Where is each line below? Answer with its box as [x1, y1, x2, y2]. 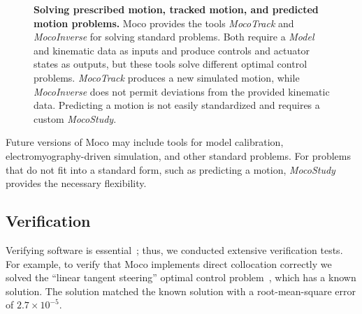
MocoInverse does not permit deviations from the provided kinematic [34, 84, 330, 98]
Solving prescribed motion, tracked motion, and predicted [34, 2, 319, 16]
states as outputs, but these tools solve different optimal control [34, 57, 307, 71]
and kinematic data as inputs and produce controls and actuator [34, 43, 310, 57]
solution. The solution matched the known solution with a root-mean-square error [6, 283, 356, 298]
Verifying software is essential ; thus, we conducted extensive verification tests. [6, 242, 343, 257]
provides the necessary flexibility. [6, 176, 147, 190]
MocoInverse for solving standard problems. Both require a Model [34, 29, 314, 44]
